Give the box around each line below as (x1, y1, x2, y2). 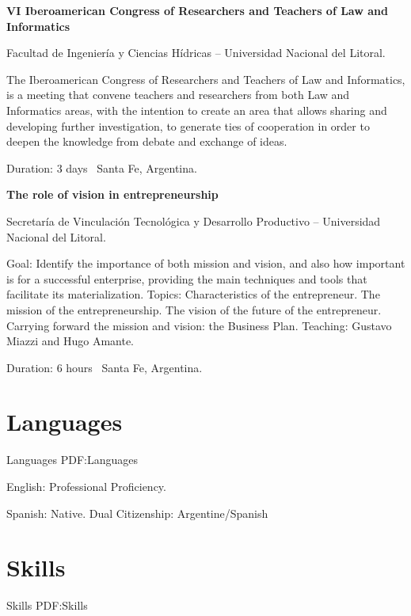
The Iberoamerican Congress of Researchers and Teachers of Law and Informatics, (6, 70, 405, 87)
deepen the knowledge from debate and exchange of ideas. (6, 133, 287, 150)
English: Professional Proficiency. (6, 478, 166, 494)
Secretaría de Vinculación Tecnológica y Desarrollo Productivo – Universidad (6, 212, 381, 229)
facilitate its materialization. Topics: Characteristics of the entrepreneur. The (6, 286, 380, 302)
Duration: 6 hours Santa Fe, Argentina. (6, 359, 203, 375)
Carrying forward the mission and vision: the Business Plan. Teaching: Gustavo (6, 317, 392, 333)
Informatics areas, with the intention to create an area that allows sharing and (6, 101, 387, 118)
